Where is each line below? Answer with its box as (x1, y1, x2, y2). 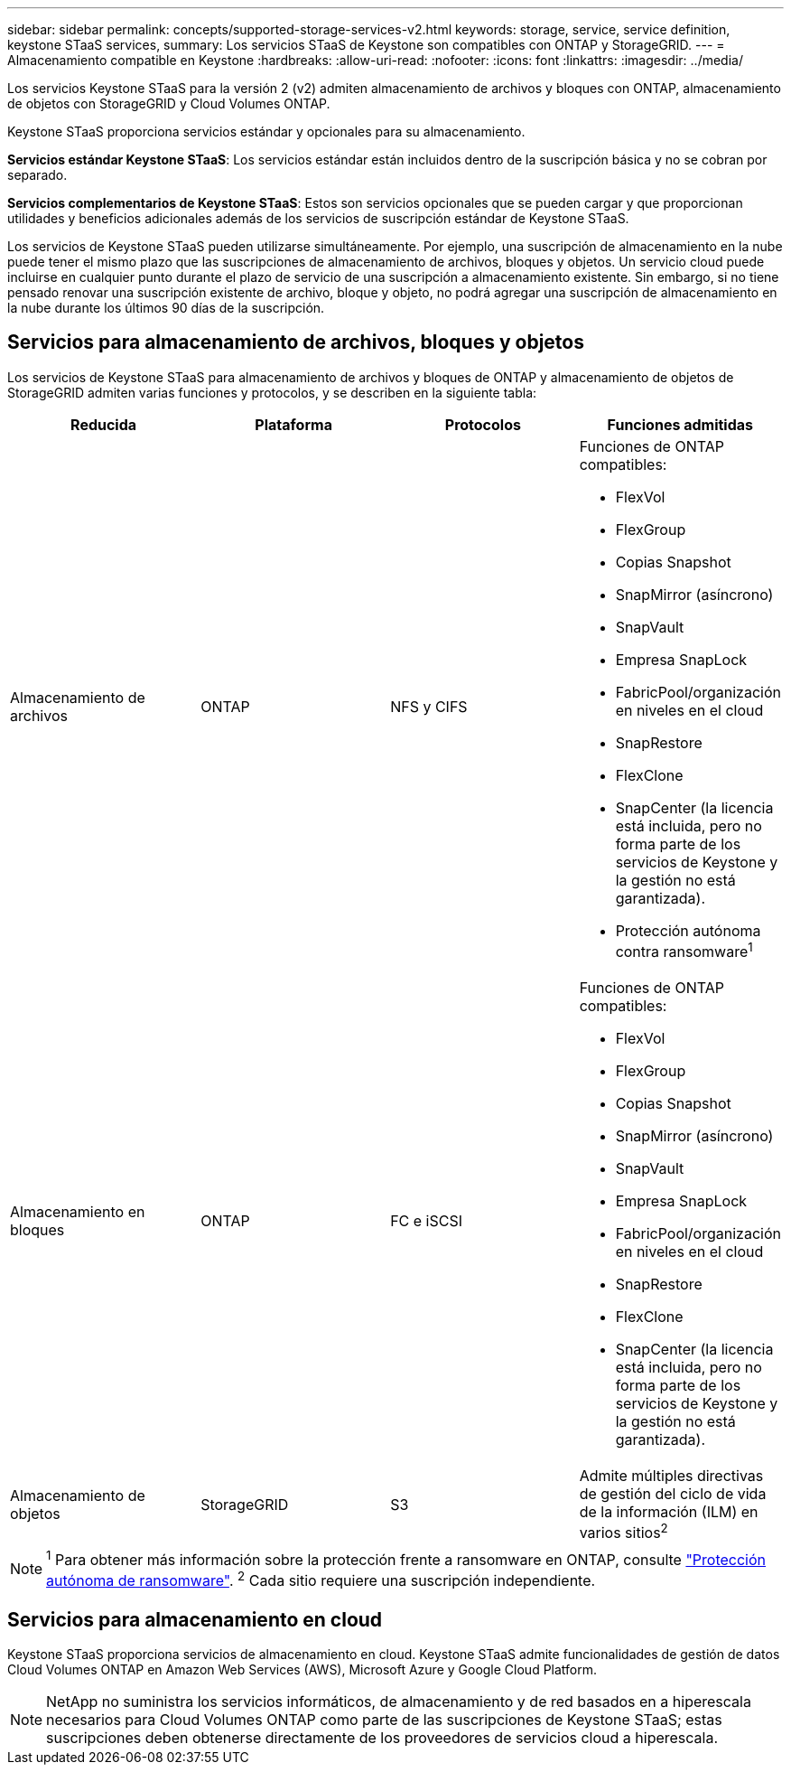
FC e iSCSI (390, 1212, 462, 1231)
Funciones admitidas (607, 415, 754, 434)
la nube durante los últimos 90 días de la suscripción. (7, 300, 325, 315)
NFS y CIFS (390, 697, 468, 716)
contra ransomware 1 (615, 939, 753, 961)
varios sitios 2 (579, 1521, 668, 1542)
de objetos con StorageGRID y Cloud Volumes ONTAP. (7, 96, 330, 111)
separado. (7, 167, 68, 183)
